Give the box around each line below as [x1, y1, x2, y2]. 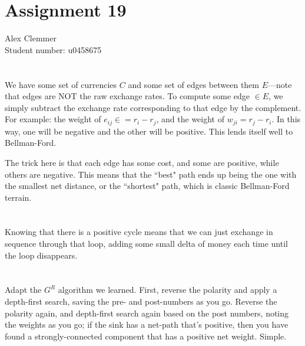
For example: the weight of [5, 113, 101, 125]
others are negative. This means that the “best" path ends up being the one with [5, 168, 297, 180]
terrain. [5, 191, 32, 203]
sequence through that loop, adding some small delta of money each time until [5, 237, 288, 250]
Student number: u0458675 [5, 43, 102, 56]
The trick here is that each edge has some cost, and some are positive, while [5, 156, 279, 168]
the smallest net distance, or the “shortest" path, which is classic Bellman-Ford [5, 179, 290, 192]
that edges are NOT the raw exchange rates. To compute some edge [5, 90, 250, 102]
